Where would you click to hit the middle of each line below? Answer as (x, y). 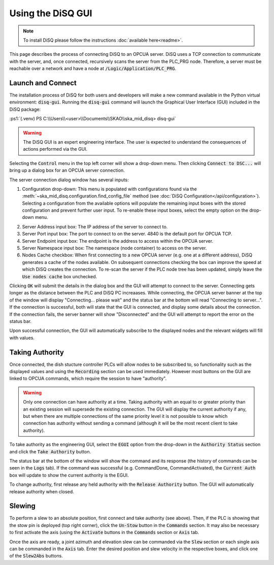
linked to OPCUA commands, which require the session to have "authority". (88, 379)
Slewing (22, 506)
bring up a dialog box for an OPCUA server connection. (67, 171)
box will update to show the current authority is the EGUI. (69, 475)
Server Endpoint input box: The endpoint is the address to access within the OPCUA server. (118, 241)
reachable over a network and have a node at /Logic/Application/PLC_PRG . (93, 69)
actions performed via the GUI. (55, 149)
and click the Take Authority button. (50, 451)
